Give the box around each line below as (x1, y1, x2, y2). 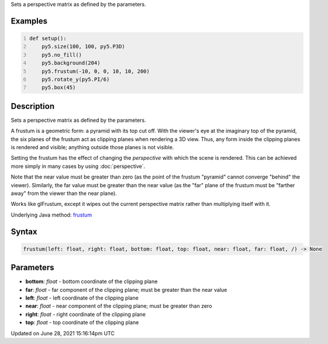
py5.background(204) (42, 60, 101, 67)
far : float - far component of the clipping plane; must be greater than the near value (25, 286, 227, 293)
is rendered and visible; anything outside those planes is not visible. (11, 144, 174, 151)
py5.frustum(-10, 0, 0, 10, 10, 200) (42, 68, 150, 74)
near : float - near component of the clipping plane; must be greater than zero (25, 302, 212, 309)
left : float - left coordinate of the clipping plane (25, 294, 139, 301)
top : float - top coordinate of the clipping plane (25, 319, 139, 326)
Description (11, 101, 55, 111)
